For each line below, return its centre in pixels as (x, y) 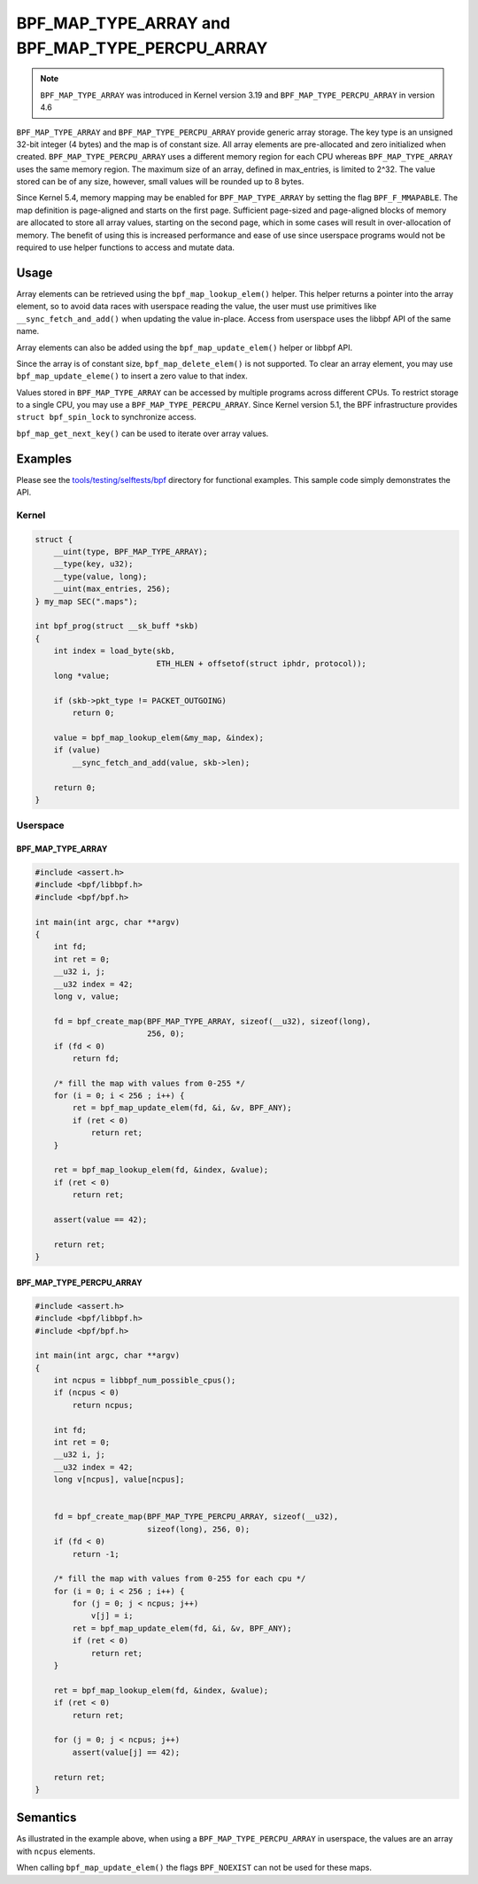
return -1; (96, 1554)
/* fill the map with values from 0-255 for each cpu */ (180, 1579)
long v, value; (86, 996)
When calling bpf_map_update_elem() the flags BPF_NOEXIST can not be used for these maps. (194, 1868)
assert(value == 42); (100, 1219)
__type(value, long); (100, 576)
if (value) (77, 750)
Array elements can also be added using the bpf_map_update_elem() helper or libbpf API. (185, 347)
